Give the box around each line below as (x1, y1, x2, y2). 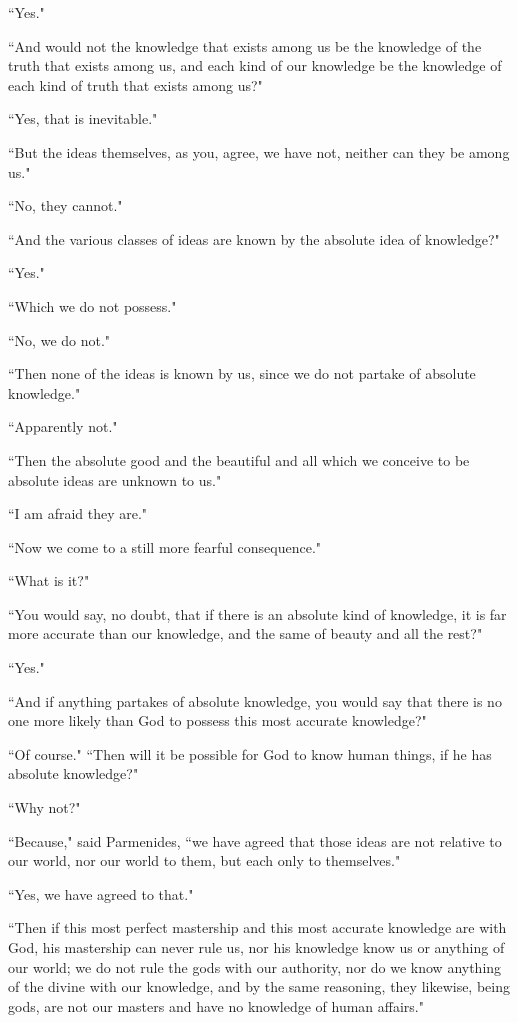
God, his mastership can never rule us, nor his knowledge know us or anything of (8, 937, 505, 957)
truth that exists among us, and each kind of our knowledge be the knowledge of (8, 55, 502, 76)
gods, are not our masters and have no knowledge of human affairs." (8, 995, 424, 1016)
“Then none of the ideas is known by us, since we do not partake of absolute (8, 363, 476, 384)
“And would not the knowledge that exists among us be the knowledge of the (8, 35, 482, 56)
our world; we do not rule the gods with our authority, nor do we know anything (8, 956, 502, 977)
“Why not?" (8, 797, 81, 818)
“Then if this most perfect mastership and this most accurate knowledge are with (8, 917, 507, 938)
